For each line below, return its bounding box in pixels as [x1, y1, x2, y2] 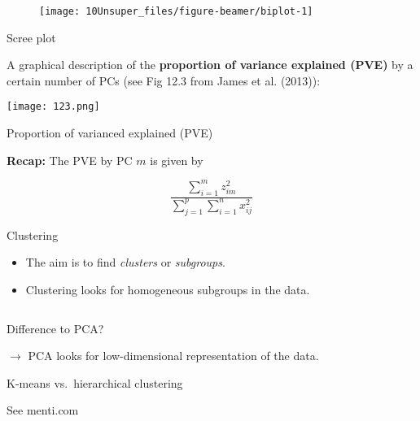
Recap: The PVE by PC [7, 151, 133, 168]
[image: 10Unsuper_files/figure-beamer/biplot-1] [39, 6, 313, 17]
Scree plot [7, 28, 56, 46]
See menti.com [7, 401, 79, 419]
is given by [150, 151, 203, 168]
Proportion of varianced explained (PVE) [7, 124, 213, 141]
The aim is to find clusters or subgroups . [25, 254, 225, 271]
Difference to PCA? [7, 319, 104, 336]
